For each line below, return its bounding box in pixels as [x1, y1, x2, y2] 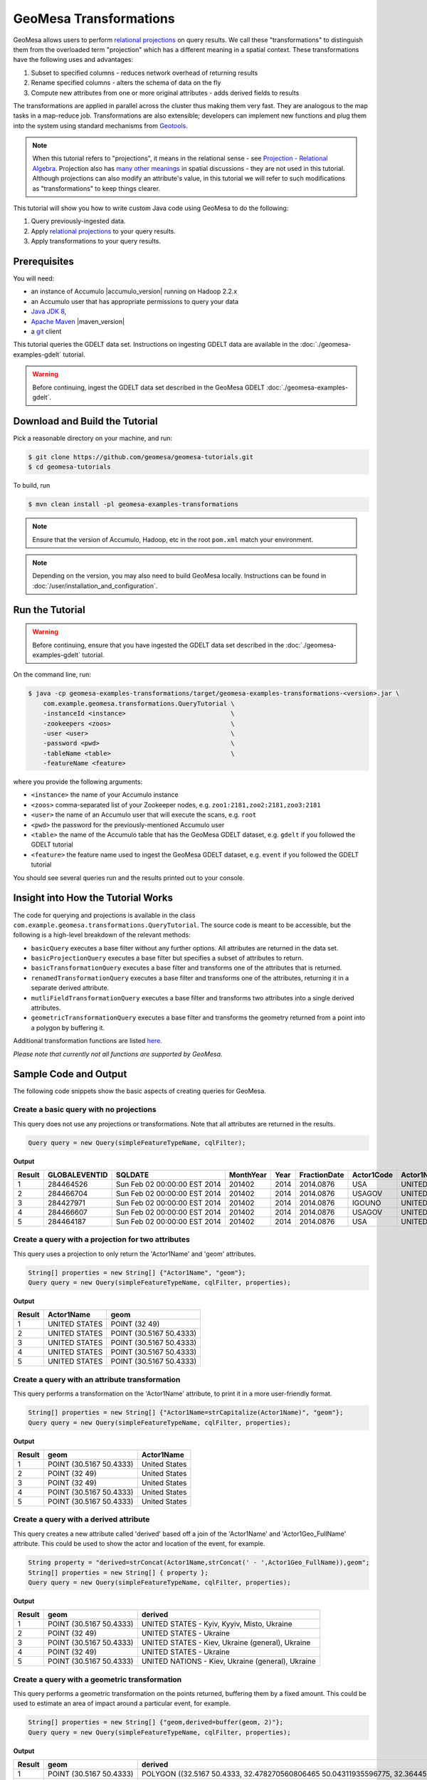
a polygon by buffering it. [31, 1023, 105, 1032]
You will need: [13, 274, 55, 283]
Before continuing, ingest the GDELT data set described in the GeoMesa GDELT [32, 383, 265, 392]
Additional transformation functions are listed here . [13, 1037, 163, 1045]
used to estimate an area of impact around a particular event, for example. [13, 1699, 231, 1708]
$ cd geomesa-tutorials [28, 463, 112, 471]
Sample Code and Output [13, 1068, 127, 1080]
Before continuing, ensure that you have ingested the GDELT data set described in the [32, 641, 285, 649]
